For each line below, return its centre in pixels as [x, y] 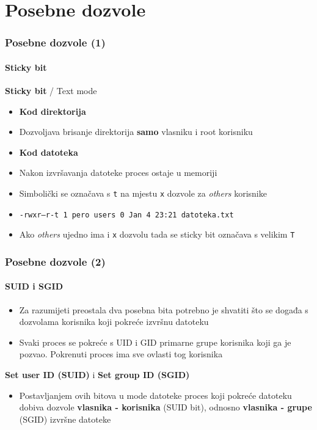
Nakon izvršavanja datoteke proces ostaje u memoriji [118, 173]
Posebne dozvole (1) [55, 42]
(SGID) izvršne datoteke [65, 419]
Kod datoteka [49, 152]
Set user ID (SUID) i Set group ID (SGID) [97, 374]
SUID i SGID [34, 286]
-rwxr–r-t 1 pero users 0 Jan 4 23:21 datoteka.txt [126, 215]
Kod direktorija [53, 111]
